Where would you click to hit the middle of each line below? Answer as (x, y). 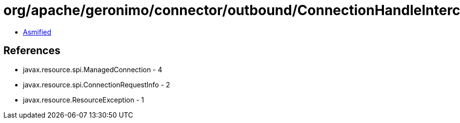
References (32, 51)
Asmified (37, 32)
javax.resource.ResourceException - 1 (84, 100)
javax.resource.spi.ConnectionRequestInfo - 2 (97, 84)
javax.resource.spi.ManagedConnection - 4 (93, 69)
